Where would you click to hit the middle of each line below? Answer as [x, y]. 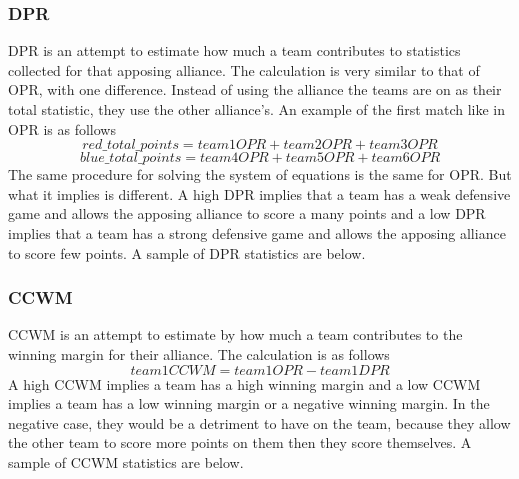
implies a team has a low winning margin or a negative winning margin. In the [249, 403]
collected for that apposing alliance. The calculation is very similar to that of [244, 69]
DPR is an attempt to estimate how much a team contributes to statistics [234, 50]
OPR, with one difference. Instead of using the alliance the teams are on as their [255, 89]
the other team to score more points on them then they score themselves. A [240, 442]
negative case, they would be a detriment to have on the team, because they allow [259, 422]
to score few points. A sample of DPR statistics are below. [187, 252]
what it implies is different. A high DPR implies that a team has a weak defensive [259, 193]
